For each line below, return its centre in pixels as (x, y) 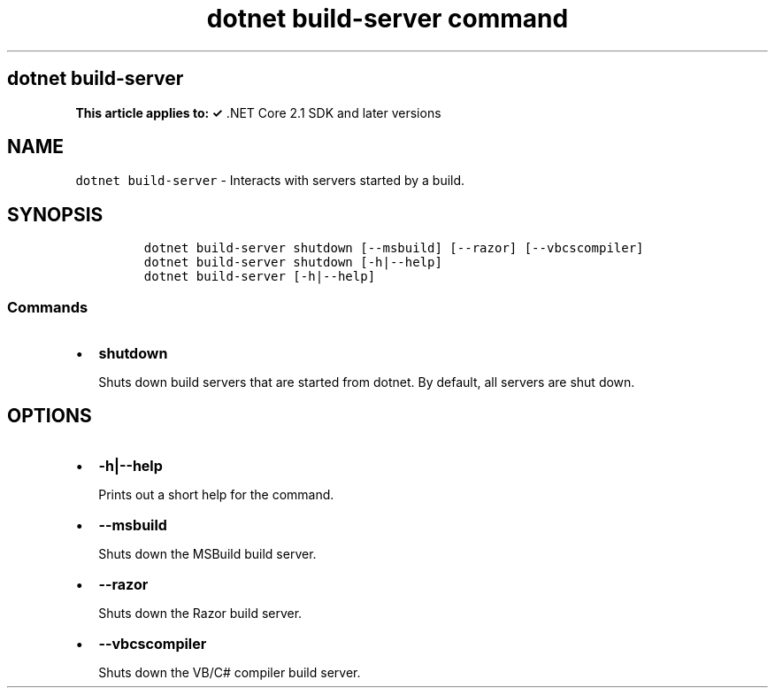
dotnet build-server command (387, 19)
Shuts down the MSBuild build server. (207, 553)
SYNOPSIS (55, 214)
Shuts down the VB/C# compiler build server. (230, 672)
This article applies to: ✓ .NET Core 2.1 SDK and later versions (258, 112)
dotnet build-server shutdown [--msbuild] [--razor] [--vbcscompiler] (394, 248)
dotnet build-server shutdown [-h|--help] (293, 263)
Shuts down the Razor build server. (200, 613)
